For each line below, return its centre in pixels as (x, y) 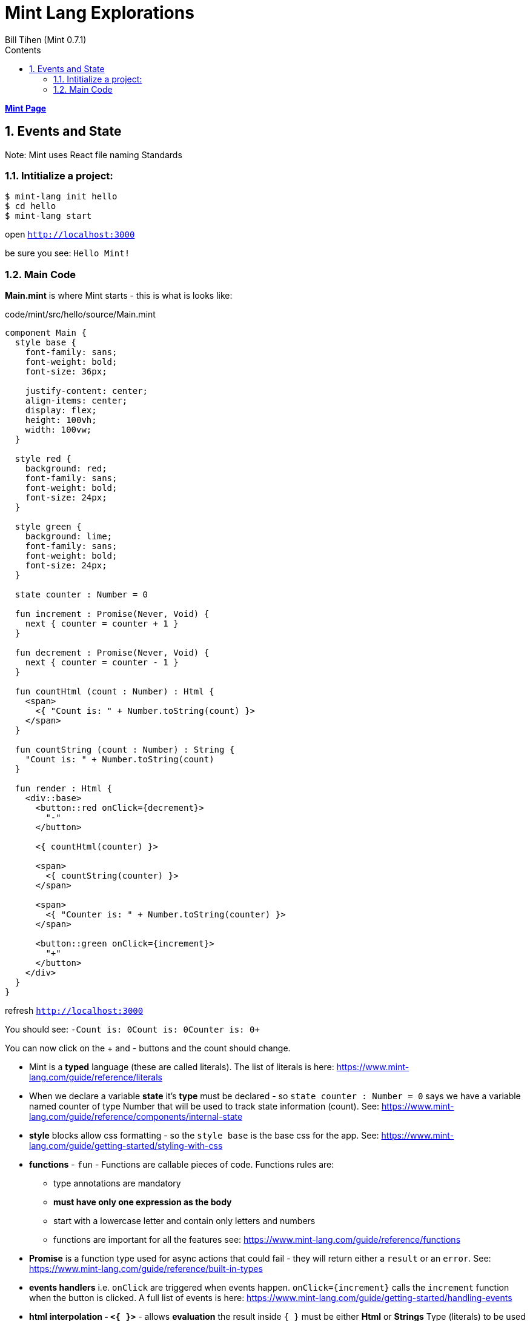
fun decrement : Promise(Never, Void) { (112, 653)
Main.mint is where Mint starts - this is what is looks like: (119, 296)
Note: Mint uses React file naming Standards (94, 155)
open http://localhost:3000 (70, 235)
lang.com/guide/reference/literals (96, 1077)
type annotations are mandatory (117, 1183)
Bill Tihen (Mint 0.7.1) (46, 39)
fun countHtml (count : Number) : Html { (114, 692)
